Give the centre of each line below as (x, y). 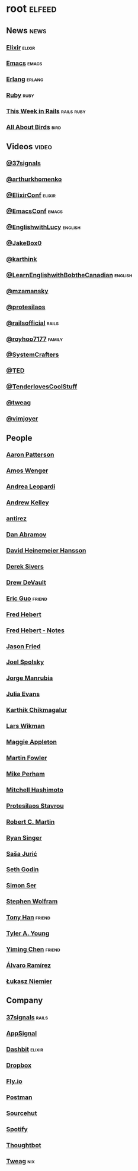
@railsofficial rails (33, 323)
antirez (17, 519)
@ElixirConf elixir (31, 195)
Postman (19, 1097)
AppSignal (22, 1034)
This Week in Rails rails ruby (46, 111)
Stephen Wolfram (32, 902)
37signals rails (27, 1018)
